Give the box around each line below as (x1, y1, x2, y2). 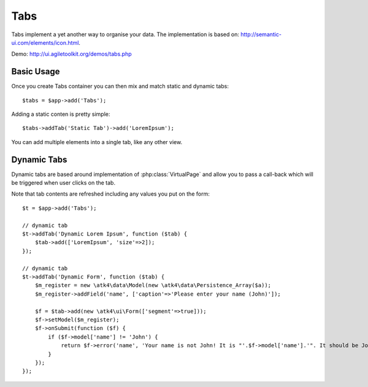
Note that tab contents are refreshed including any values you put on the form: (11, 190, 210, 197)
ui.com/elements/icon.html (11, 39, 79, 46)
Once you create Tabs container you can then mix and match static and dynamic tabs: (11, 83, 229, 90)
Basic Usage (11, 66, 60, 77)
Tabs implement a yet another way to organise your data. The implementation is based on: (11, 31, 239, 38)
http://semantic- (240, 31, 282, 38)
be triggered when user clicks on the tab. (11, 179, 116, 186)
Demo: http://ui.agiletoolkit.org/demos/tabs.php (11, 50, 132, 58)
